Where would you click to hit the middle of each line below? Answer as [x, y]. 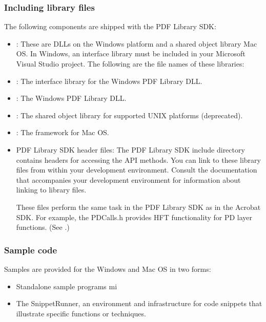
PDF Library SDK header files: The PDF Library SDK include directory [130, 149]
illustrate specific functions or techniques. [81, 313]
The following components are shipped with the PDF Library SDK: [110, 26]
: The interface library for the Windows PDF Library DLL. [109, 81]
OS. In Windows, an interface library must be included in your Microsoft [131, 53]
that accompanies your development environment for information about [128, 179]
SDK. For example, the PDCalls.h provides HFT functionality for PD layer [134, 217]
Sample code [31, 250]
